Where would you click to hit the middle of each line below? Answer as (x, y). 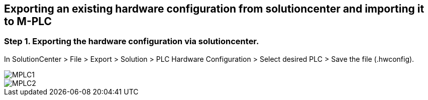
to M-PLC (28, 21)
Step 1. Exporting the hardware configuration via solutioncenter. (132, 41)
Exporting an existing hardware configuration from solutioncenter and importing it (214, 9)
